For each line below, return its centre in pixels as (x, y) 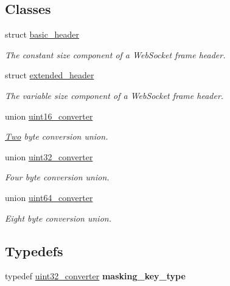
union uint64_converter (49, 197)
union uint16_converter (49, 116)
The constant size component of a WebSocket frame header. (115, 54)
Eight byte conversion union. (58, 218)
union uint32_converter (49, 156)
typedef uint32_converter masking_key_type (95, 276)
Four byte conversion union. (57, 177)
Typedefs (34, 250)
